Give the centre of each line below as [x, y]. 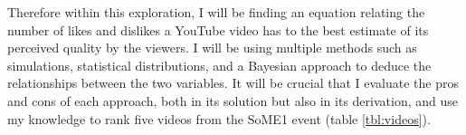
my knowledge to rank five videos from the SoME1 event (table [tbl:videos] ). [219, 118]
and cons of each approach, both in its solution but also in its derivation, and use [233, 100]
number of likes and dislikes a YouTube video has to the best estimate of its [218, 29]
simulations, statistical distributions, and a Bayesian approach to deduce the [219, 65]
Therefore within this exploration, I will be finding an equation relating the [216, 12]
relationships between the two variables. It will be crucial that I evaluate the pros [233, 83]
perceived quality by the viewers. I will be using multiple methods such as [212, 48]
